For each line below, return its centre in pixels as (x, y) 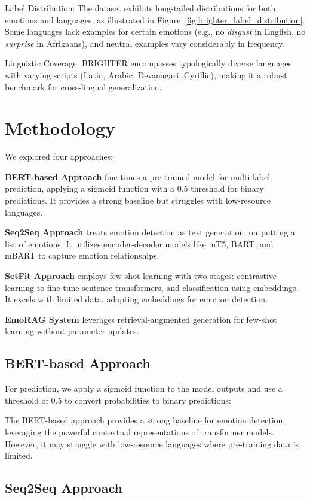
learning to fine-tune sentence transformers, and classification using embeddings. (152, 287)
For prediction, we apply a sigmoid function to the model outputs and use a (144, 388)
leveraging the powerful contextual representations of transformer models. (139, 431)
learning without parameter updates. (72, 331)
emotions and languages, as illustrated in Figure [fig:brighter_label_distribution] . (155, 19)
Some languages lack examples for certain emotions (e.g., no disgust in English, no (155, 31)
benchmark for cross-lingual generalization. (83, 87)
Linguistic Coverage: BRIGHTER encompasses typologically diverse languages (148, 63)
